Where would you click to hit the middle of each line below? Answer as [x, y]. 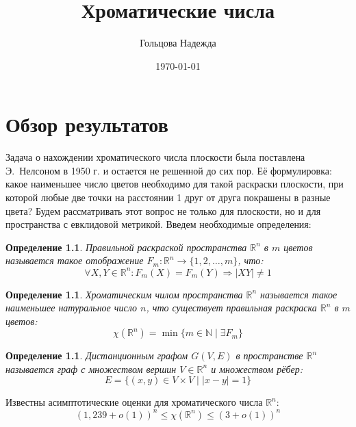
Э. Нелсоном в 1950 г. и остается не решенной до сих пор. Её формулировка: [169, 170]
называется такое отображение [75, 260]
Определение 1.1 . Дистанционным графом [97, 355]
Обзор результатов [87, 124]
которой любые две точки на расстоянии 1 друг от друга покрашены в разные [168, 197]
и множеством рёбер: [257, 368]
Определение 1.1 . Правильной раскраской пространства [126, 247]
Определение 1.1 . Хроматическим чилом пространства [124, 294]
